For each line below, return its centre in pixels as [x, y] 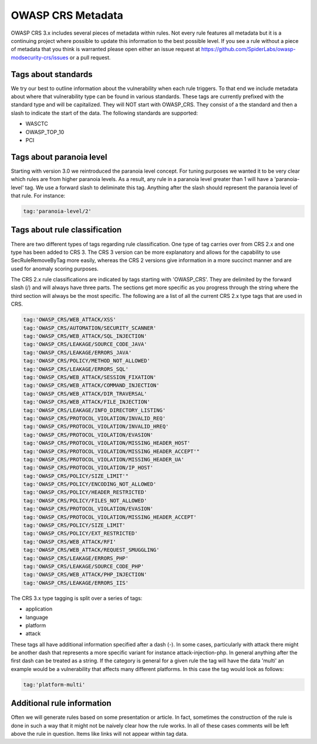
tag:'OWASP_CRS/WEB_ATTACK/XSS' [70, 320]
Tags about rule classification [66, 230]
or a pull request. [90, 57]
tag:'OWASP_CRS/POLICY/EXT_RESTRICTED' [80, 534]
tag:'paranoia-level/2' [58, 211]
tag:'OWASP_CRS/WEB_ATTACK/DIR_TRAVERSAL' [85, 393]
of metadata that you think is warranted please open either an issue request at [105, 49]
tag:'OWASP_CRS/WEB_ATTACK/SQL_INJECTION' [85, 336]
